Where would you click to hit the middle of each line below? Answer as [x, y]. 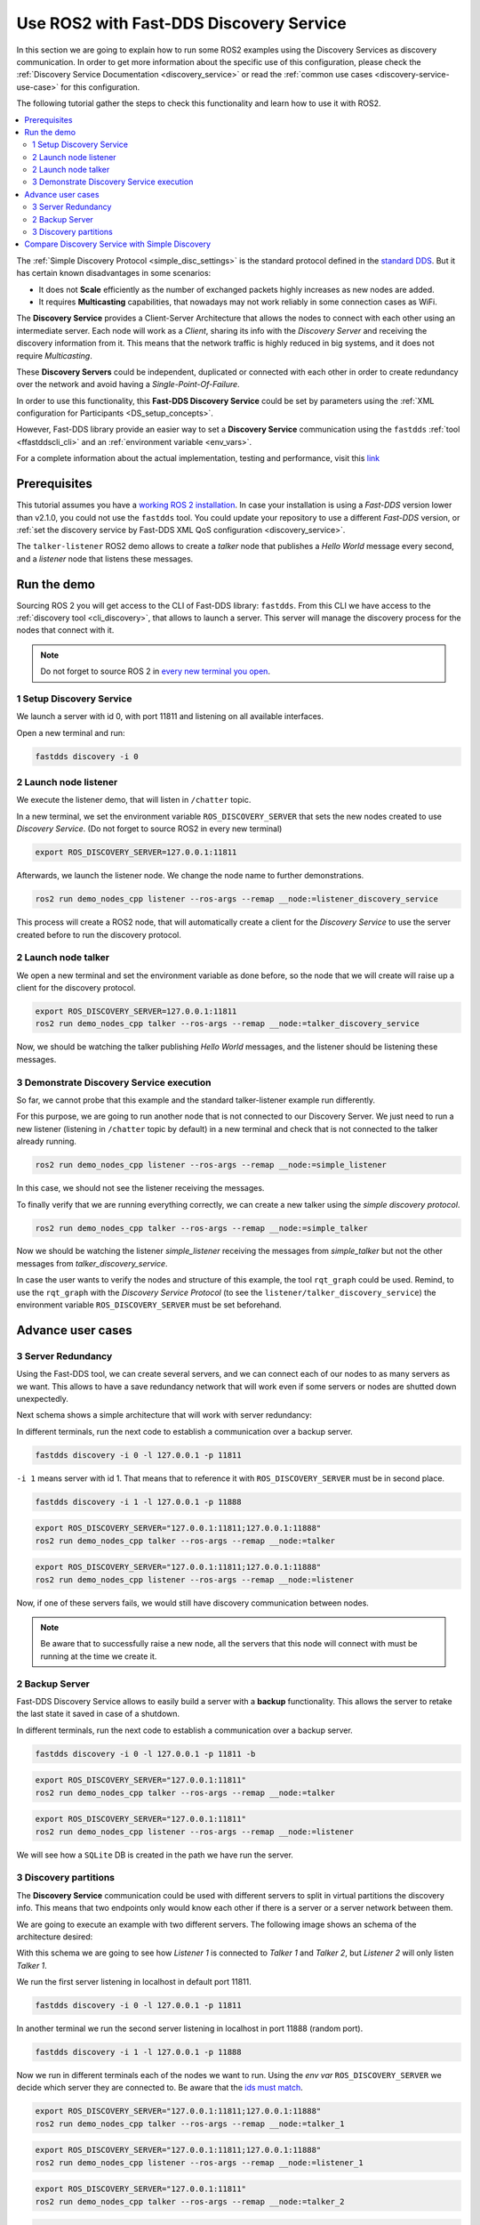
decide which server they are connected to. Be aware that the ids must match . [160, 2088]
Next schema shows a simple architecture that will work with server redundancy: [164, 1415]
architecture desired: [55, 1937]
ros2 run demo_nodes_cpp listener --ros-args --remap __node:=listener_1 [199, 2162]
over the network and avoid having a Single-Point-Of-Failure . [128, 384]
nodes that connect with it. [65, 630]
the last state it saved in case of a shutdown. [98, 1714]
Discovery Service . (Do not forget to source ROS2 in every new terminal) [149, 829]
